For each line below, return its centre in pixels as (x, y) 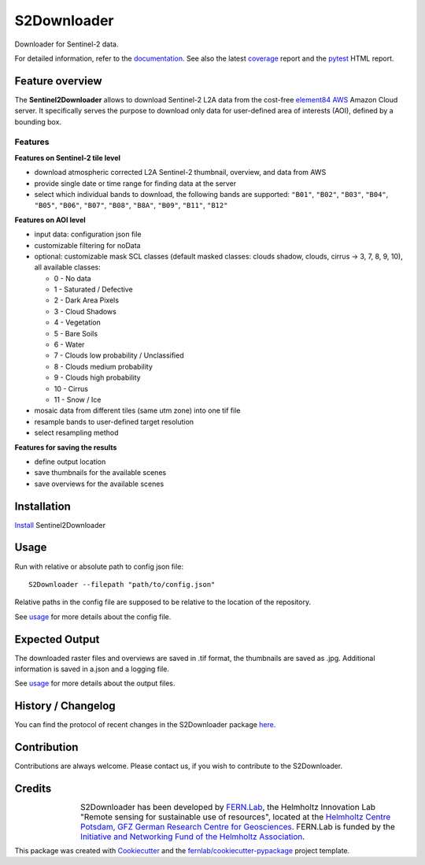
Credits (33, 789)
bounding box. (38, 121)
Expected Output (57, 639)
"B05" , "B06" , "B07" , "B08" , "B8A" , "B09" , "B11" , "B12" (131, 206)
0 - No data (72, 278)
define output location (70, 462)
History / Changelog (65, 706)
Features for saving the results (66, 447)
